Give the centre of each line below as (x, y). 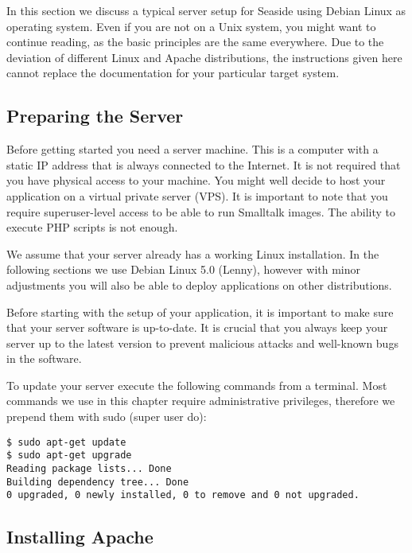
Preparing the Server (95, 116)
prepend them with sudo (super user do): (107, 417)
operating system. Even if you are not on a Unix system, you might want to (191, 26)
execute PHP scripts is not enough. (92, 227)
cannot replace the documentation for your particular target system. (173, 73)
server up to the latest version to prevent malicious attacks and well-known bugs (202, 343)
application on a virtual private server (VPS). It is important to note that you (197, 195)
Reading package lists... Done (89, 468)
